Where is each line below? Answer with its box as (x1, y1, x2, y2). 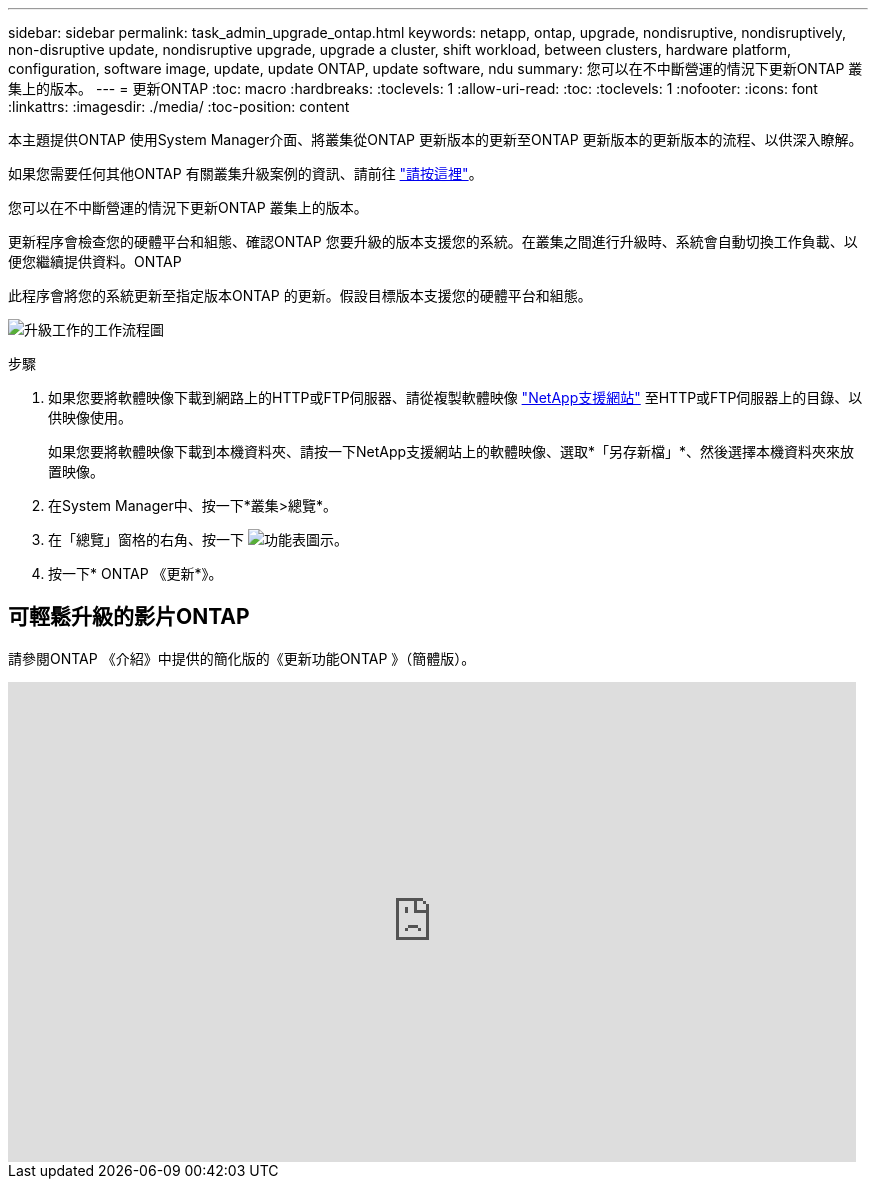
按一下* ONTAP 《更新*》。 (48, 565, 223, 582)
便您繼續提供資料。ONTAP (8, 253, 182, 270)
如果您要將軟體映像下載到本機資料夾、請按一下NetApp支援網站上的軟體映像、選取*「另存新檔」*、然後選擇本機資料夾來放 (48, 443, 855, 460)
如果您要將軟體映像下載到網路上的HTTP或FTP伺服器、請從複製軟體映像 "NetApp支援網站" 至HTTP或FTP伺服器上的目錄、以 (48, 389, 863, 406)
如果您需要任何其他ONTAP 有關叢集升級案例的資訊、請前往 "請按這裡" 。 (8, 165, 483, 182)
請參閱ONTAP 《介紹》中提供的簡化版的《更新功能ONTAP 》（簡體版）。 (8, 649, 476, 667)
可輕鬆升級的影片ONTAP (8, 604, 250, 630)
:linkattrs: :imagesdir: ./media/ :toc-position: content (8, 98, 350, 115)
